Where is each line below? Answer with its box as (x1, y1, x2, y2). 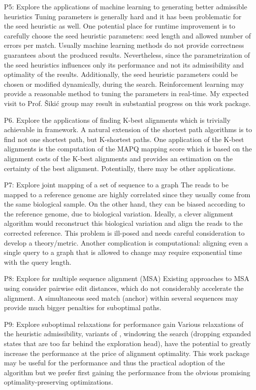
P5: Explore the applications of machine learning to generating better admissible (4, 1, 247, 11)
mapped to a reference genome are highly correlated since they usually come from (4, 189, 251, 199)
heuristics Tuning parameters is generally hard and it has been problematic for (4, 11, 242, 21)
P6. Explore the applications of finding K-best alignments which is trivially (4, 114, 231, 125)
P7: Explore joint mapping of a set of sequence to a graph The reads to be (4, 179, 229, 190)
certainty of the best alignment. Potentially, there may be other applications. (4, 163, 236, 173)
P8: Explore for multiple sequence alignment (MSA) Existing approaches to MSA (4, 273, 250, 284)
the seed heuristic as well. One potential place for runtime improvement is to (4, 21, 235, 31)
